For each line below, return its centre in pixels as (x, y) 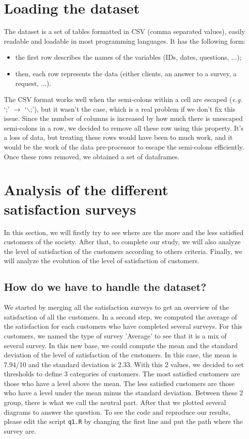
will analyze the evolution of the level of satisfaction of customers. (102, 261)
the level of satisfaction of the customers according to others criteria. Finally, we (123, 251)
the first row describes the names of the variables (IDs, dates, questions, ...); (128, 57)
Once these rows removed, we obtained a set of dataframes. (92, 156)
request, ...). (33, 83)
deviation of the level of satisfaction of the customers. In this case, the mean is (121, 355)
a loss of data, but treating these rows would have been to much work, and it (118, 137)
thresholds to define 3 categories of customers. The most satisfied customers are (122, 374)
